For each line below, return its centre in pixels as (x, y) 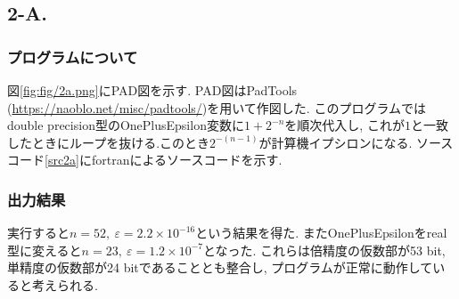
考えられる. (65, 284)
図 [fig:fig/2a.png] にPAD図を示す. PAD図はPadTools (152, 90)
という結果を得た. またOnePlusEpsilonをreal (321, 233)
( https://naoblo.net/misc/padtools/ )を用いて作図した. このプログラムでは (217, 107)
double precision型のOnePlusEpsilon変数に (126, 125)
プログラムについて (73, 57)
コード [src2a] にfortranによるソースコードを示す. (145, 160)
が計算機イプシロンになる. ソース (356, 142)
